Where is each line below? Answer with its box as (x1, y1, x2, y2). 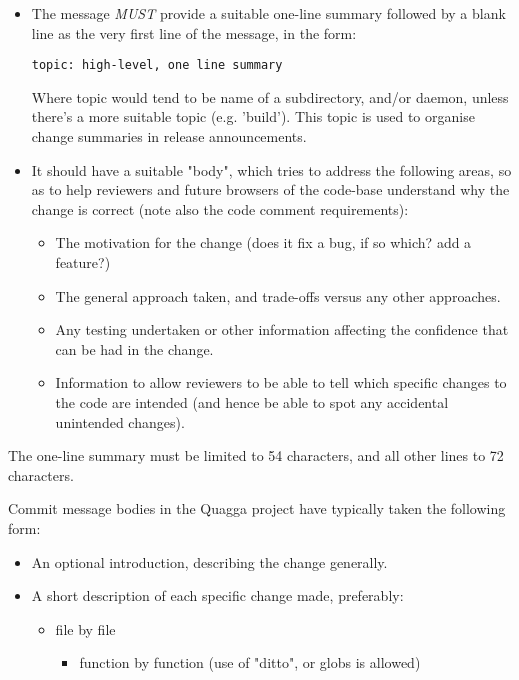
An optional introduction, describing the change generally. (31, 551, 388, 572)
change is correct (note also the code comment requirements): (31, 198, 409, 219)
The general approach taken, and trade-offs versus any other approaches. (55, 285, 501, 306)
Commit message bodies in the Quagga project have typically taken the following (8, 498, 506, 519)
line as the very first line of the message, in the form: (31, 22, 357, 43)
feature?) (55, 252, 111, 272)
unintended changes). (55, 411, 185, 432)
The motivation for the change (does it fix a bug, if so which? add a (55, 232, 472, 253)
